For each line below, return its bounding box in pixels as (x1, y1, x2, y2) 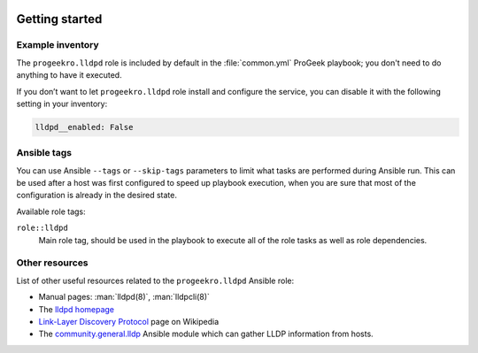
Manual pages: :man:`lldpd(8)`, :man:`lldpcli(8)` (38, 292, 210, 303)
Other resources (16, 257, 89, 269)
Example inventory (16, 39, 99, 51)
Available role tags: (16, 206, 86, 217)
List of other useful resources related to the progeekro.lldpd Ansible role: (16, 275, 295, 286)
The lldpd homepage (38, 303, 115, 314)
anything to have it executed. (16, 70, 123, 81)
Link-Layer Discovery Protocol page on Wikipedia (38, 316, 220, 326)
